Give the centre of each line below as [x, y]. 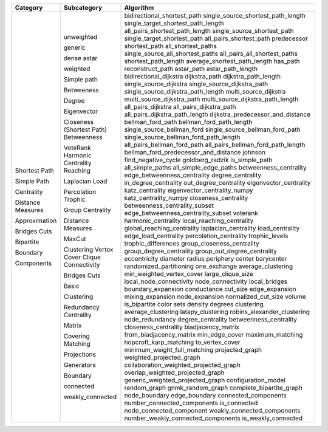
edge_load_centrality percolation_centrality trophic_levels [206, 236]
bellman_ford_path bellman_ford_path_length [188, 122]
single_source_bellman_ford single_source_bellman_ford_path [212, 129]
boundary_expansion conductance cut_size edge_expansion [210, 289]
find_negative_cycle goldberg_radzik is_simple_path [198, 160]
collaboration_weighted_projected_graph [183, 365]
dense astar [80, 58]
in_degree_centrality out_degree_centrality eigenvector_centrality [217, 183]
